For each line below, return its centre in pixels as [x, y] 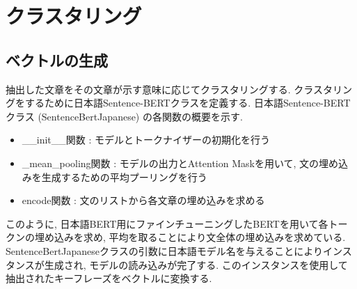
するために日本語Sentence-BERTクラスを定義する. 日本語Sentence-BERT [188, 103]
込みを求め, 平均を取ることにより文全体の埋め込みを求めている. [200, 237]
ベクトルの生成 [57, 60]
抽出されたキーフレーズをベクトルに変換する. [109, 278]
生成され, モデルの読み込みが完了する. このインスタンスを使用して [196, 264]
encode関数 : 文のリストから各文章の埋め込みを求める [143, 200]
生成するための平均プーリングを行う [124, 177]
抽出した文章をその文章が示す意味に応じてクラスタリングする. [148, 89]
